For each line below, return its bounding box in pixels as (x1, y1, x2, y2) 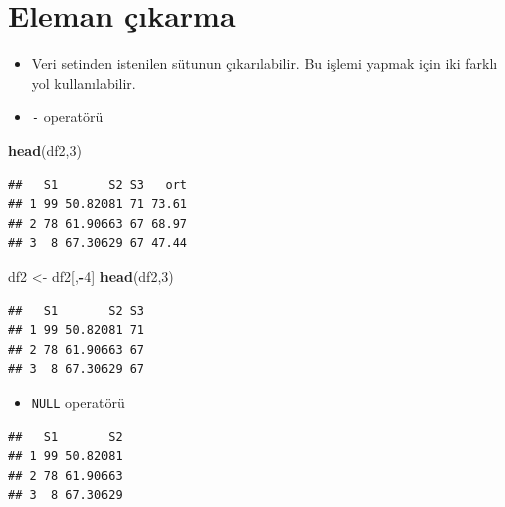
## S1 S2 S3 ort (8, 177, 187, 192)
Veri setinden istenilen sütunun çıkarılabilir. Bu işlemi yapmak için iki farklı (31, 53, 498, 74)
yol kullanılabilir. (31, 72, 136, 93)
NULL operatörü (31, 391, 125, 412)
